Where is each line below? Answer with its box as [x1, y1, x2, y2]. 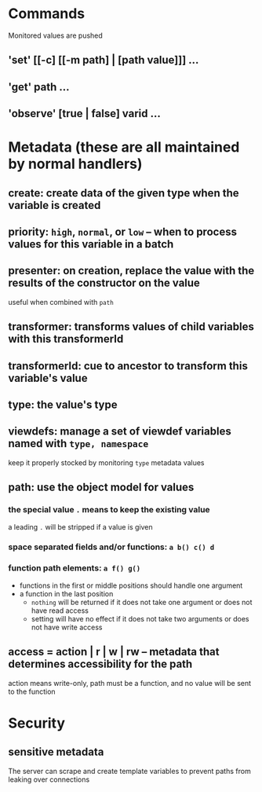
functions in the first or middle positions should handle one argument [19, 581, 243, 590]
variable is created [8, 198, 101, 212]
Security [8, 714, 65, 731]
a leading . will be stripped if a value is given [8, 522, 153, 531]
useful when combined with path [8, 297, 114, 306]
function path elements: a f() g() [8, 563, 141, 574]
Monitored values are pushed [8, 31, 104, 40]
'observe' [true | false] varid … [8, 107, 161, 120]
